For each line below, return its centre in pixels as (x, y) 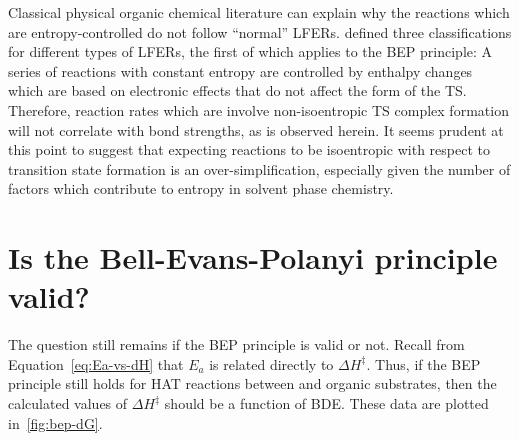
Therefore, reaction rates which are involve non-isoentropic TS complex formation (258, 109)
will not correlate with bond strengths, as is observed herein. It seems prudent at (256, 129)
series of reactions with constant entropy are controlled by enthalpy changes (240, 70)
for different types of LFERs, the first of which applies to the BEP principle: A (250, 51)
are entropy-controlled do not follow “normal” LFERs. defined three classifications (260, 31)
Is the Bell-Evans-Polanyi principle (253, 257)
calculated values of (68, 403)
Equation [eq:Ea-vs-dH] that (96, 363)
